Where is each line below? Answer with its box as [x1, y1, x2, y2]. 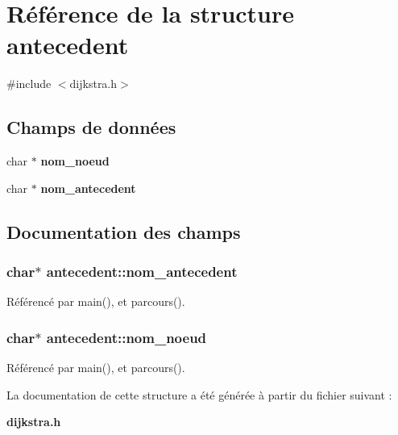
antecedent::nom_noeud [46, 327, 207, 347]
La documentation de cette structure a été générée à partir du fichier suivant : [6, 386, 392, 403]
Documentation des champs [6, 219, 241, 244]
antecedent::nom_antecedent [46, 261, 238, 281]
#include [6, 75, 52, 92]
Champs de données [6, 115, 176, 140]
